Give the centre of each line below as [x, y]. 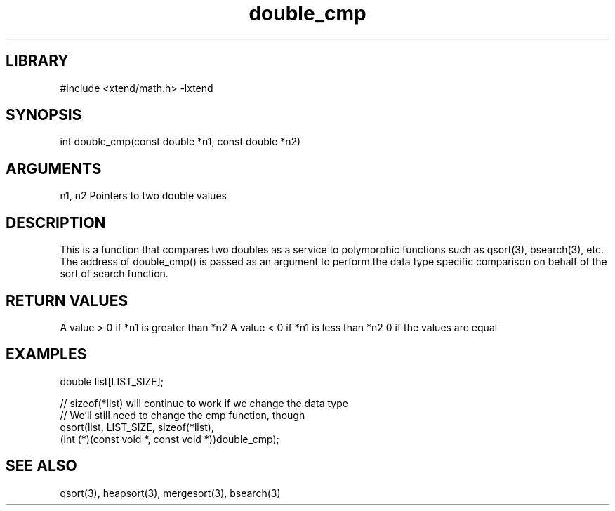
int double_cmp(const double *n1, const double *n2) [180, 142]
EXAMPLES [46, 354]
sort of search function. [114, 274]
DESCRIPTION [56, 223]
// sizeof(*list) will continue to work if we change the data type [204, 403]
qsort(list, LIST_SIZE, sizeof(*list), [137, 427]
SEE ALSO [41, 466]
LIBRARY [37, 61]
